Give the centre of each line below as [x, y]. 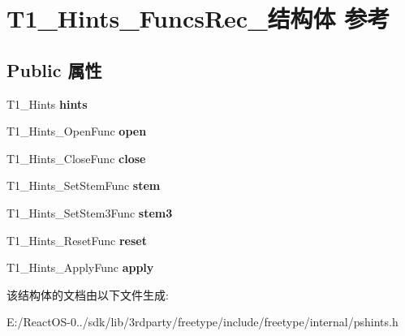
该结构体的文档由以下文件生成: [88, 294]
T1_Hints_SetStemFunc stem [84, 185]
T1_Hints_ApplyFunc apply [80, 267]
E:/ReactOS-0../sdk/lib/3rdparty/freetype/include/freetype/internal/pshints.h [202, 322]
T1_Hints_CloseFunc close [76, 158]
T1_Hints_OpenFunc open [77, 131]
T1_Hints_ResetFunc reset [77, 240]
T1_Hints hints [47, 103]
